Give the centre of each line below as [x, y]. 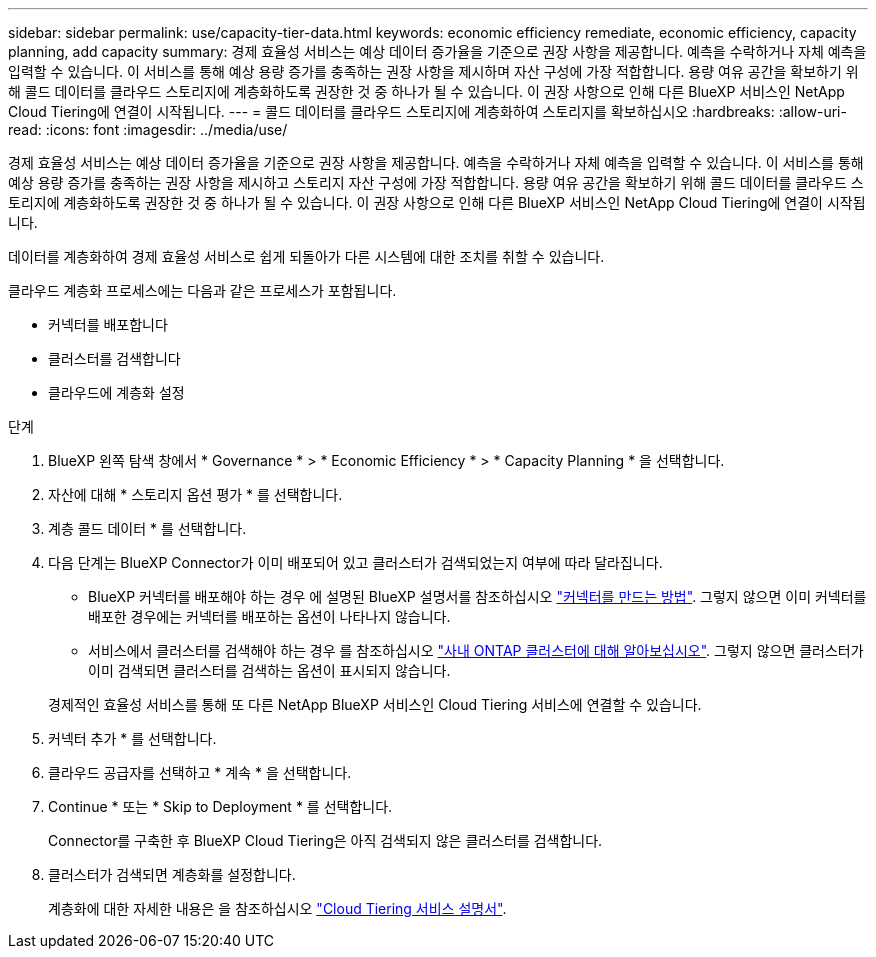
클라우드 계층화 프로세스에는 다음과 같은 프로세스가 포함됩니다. [202, 290]
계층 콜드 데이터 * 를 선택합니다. [147, 528]
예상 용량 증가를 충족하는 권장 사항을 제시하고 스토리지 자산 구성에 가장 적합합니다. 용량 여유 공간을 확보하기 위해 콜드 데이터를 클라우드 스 [436, 182]
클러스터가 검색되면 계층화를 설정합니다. [172, 874]
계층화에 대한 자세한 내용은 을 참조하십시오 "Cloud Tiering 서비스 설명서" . [277, 908]
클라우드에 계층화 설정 [116, 392]
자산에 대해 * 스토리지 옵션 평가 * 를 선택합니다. [195, 494]
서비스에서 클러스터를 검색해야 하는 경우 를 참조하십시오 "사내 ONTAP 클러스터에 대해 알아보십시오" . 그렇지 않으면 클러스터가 [476, 650]
